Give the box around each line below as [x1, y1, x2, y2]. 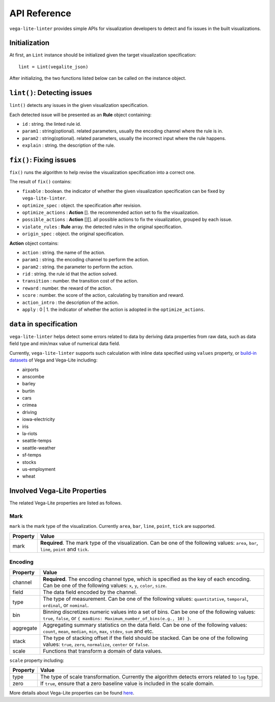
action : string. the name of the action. [22, 249, 105, 256]
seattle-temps [22, 438, 52, 444]
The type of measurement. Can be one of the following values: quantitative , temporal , [43, 595, 249, 602]
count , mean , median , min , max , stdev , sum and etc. [43, 628, 154, 635]
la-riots [22, 431, 38, 437]
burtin [22, 387, 35, 394]
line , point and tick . [40, 545, 89, 552]
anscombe [22, 373, 44, 379]
